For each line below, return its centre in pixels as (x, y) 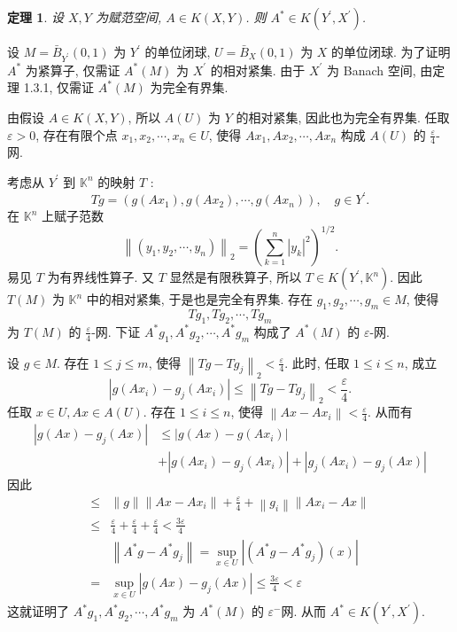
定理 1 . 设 (35, 17)
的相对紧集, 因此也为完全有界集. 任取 (343, 117)
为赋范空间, (128, 17)
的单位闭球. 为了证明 (391, 51)
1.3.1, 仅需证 (58, 87)
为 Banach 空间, (372, 70)
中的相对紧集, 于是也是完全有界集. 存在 (199, 299)
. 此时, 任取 (317, 362)
